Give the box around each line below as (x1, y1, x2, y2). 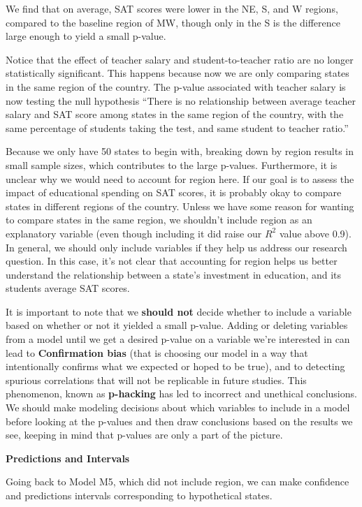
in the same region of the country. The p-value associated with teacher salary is (6, 79, 346, 94)
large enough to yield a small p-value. (6, 29, 166, 43)
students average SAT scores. (6, 281, 130, 295)
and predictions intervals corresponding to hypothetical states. (6, 488, 273, 502)
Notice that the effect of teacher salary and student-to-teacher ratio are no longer (6, 52, 354, 66)
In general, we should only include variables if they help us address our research (6, 240, 347, 254)
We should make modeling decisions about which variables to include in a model (6, 400, 350, 415)
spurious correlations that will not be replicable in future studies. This (6, 372, 307, 387)
